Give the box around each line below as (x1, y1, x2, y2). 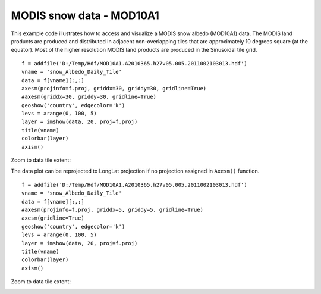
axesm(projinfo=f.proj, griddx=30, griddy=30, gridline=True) (21, 85, 207, 92)
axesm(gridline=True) (21, 215, 84, 221)
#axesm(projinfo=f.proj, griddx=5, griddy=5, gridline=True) (21, 206, 203, 213)
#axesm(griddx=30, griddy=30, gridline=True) (21, 93, 157, 101)
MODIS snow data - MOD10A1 (11, 9, 160, 22)
